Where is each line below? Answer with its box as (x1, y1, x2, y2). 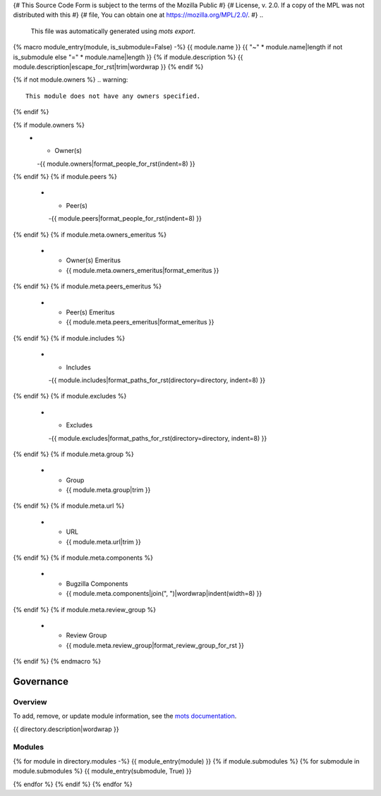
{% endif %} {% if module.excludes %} (13, 392, 127, 400)
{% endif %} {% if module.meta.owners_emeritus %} (13, 230, 167, 239)
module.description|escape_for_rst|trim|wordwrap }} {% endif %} (13, 62, 204, 71)
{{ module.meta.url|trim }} (66, 537, 141, 546)
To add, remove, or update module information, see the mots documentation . (13, 712, 237, 721)
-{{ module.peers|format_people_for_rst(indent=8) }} (48, 214, 202, 223)
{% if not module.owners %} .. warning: (13, 75, 128, 84)
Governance (13, 675, 68, 687)
